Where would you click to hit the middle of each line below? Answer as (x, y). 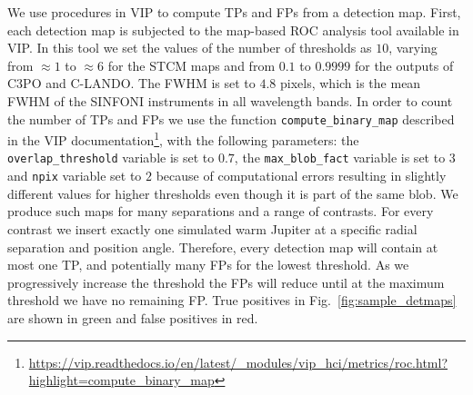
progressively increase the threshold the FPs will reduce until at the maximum (226, 282)
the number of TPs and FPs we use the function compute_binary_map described (231, 118)
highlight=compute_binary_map (121, 380)
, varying (413, 48)
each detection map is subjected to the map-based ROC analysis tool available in (233, 30)
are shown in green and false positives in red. (133, 317)
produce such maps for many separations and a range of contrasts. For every (221, 211)
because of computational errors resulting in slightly (301, 176)
